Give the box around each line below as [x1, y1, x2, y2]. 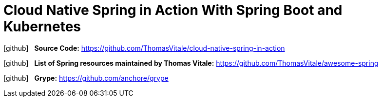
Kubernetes [3, 18, 81, 35]
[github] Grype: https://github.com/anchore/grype [3, 73, 169, 82]
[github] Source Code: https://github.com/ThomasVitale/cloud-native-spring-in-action [3, 43, 285, 52]
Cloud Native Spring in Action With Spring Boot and [3, 2, 343, 18]
